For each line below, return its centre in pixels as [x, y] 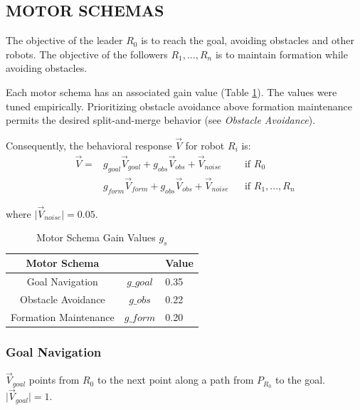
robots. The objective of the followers [87, 54]
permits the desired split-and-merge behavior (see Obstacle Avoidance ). [161, 120]
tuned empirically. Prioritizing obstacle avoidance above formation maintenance [179, 106]
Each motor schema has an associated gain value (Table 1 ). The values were [171, 91]
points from [54, 380]
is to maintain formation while [281, 54]
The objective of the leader [64, 40]
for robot [205, 145]
